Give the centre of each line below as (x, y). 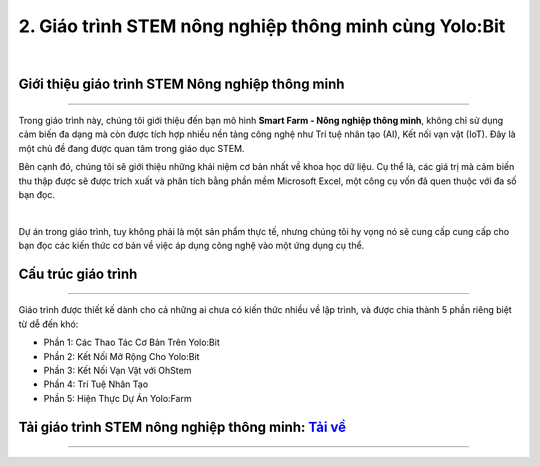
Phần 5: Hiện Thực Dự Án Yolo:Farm (117, 398)
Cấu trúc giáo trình (78, 273)
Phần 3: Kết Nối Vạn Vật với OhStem (117, 371)
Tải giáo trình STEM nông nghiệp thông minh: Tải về (182, 426)
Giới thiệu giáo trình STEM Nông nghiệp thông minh (181, 84)
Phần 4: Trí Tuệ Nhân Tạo (96, 384)
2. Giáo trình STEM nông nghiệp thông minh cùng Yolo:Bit (262, 26)
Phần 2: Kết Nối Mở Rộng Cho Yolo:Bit (121, 356)
